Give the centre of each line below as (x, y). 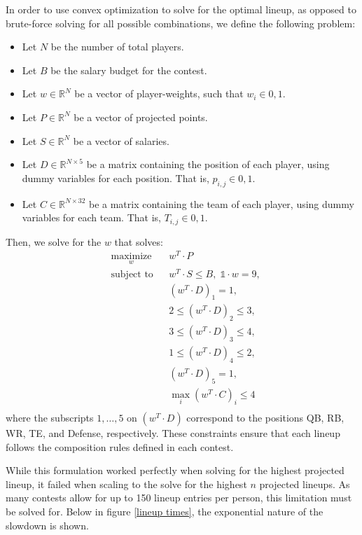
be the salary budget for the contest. (129, 70)
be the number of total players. (117, 47)
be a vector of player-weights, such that (159, 93)
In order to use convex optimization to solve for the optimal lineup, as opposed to (181, 9)
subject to (132, 274)
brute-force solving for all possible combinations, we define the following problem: (181, 23)
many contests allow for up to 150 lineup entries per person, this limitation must (179, 498)
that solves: (139, 241)
